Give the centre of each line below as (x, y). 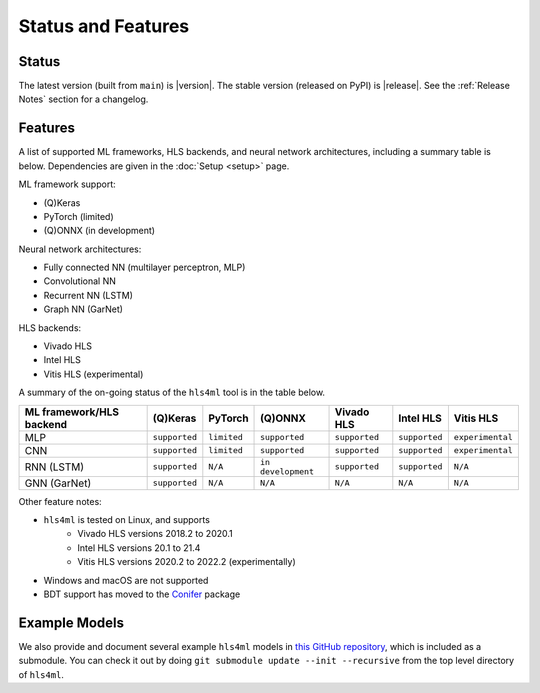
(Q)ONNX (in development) (99, 231)
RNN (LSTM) (54, 467)
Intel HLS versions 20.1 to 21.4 (139, 547)
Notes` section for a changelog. (83, 99)
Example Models (71, 622)
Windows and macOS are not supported (126, 580)
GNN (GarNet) (58, 483)
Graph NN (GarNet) (83, 309)
